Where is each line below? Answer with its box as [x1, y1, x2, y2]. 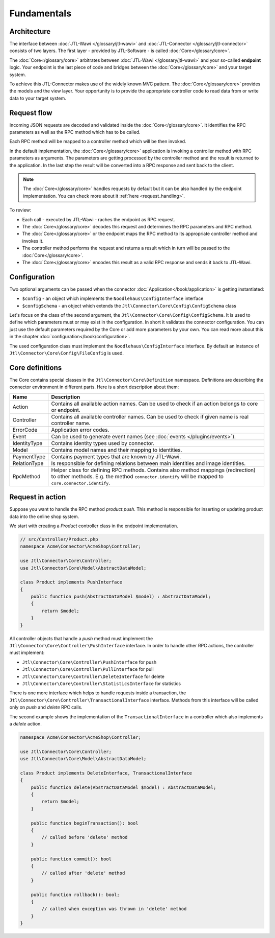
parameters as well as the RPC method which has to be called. [9, 129, 141, 135]
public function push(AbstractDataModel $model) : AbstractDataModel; [31, 594, 211, 600]
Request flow [9, 108, 52, 117]
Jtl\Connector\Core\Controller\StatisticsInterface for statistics [22, 680, 181, 687]
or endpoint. [51, 406, 81, 413]
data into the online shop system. [9, 513, 79, 520]
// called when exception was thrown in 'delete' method [41, 906, 187, 912]
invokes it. [22, 238, 44, 244]
